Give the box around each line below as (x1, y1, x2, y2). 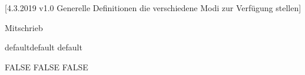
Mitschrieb (5, 21, 43, 33)
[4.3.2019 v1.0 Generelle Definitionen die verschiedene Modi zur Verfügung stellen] (5, 2, 301, 13)
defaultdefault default (5, 41, 82, 53)
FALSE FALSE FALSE (5, 60, 88, 73)
